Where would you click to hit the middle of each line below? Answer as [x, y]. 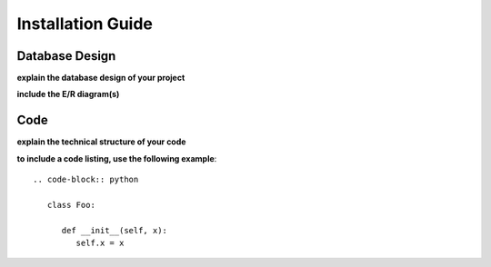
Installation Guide [85, 24]
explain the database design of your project [101, 78]
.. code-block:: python [86, 180]
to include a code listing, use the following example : [117, 158]
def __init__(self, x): [115, 230]
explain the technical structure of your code [101, 142]
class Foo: [71, 205]
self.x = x [100, 243]
